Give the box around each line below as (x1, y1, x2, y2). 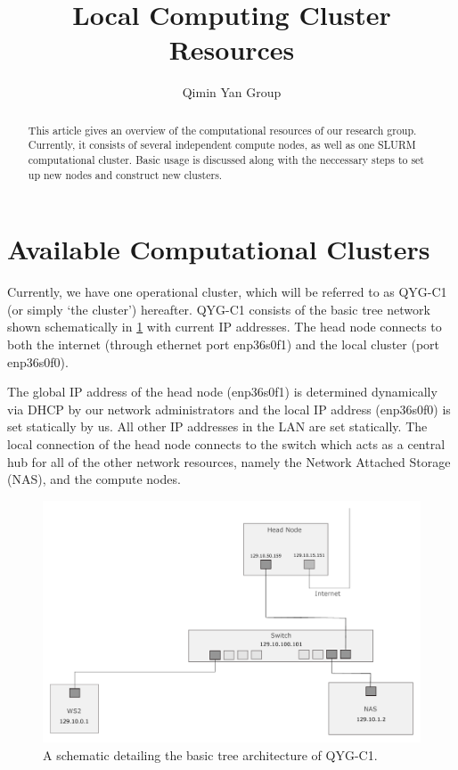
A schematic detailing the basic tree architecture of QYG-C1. (43, 745, 378, 764)
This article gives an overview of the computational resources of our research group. (28, 122, 417, 137)
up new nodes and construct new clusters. (28, 167, 223, 182)
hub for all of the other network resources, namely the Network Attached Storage (7, 452, 451, 471)
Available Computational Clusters (7, 231, 430, 267)
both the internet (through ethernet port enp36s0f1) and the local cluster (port (7, 335, 440, 354)
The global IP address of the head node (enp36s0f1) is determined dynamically (7, 382, 438, 401)
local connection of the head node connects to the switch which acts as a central (7, 435, 446, 454)
